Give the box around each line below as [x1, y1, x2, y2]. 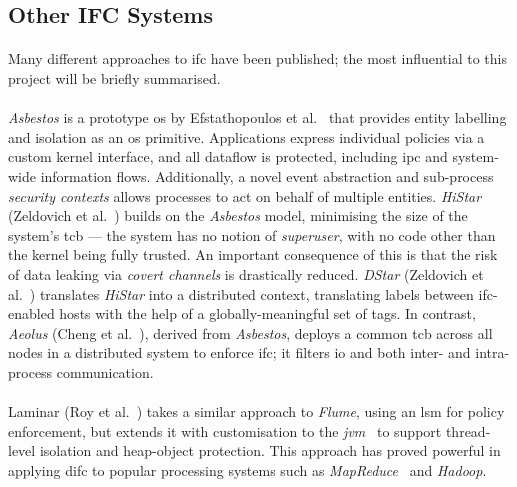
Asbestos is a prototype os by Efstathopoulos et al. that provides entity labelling [8, 107, 507, 128]
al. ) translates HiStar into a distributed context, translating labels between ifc [8, 283, 493, 304]
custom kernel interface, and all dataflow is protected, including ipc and [8, 146, 448, 167]
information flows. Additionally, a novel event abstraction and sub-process [40, 165, 494, 186]
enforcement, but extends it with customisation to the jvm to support [8, 420, 442, 441]
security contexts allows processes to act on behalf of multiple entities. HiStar [8, 185, 482, 206]
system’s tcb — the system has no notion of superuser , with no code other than [8, 224, 496, 245]
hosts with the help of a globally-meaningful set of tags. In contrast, [59, 303, 476, 324]
